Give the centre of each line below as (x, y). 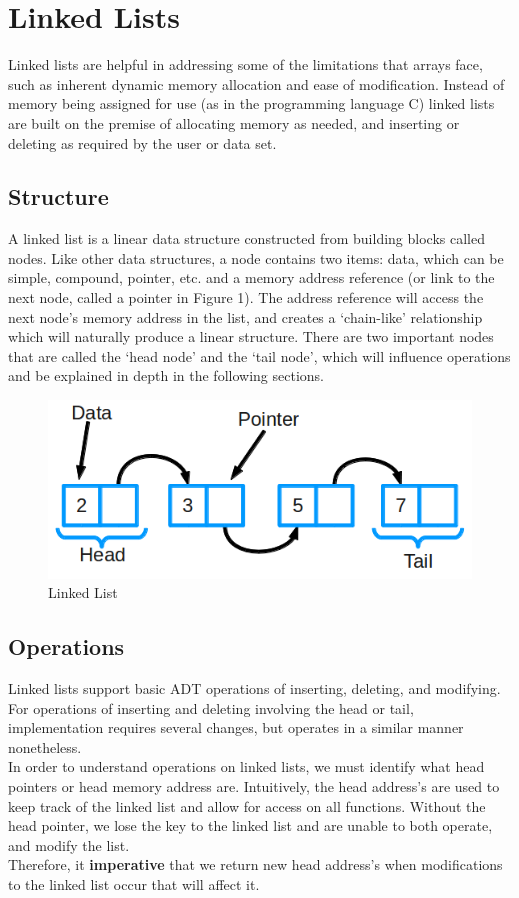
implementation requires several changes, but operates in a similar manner (236, 727)
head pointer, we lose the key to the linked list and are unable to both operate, (250, 825)
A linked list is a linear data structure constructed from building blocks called (246, 238)
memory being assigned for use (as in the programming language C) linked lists (251, 103)
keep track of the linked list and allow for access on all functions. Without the (247, 805)
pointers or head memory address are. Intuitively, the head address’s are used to (254, 786)
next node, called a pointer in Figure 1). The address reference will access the (246, 297)
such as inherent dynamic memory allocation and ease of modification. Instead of (256, 83)
